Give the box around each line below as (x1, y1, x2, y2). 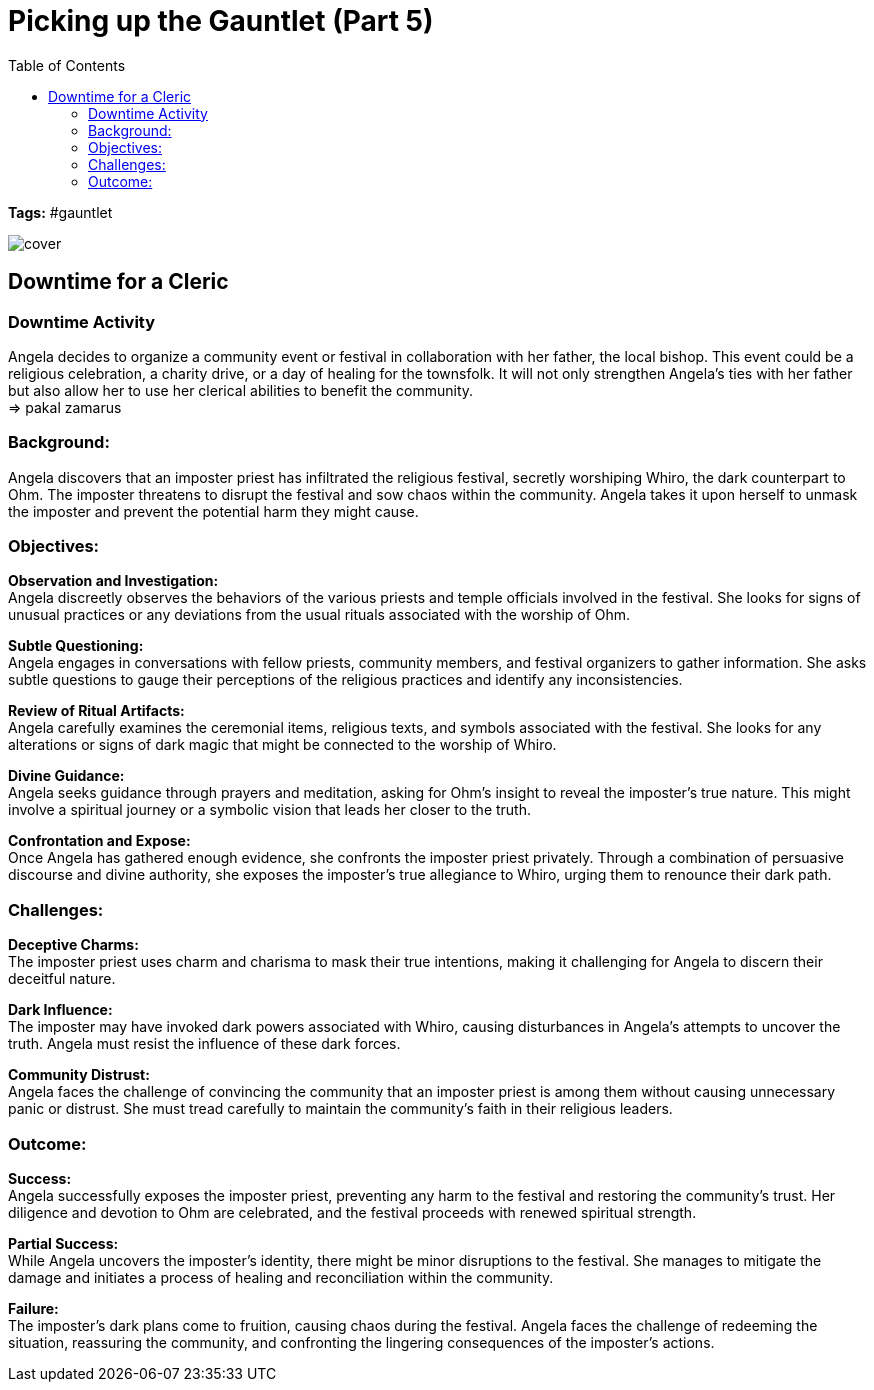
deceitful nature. (8, 970, 116, 988)
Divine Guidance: (8, 767, 125, 785)
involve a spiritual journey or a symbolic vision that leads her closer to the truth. (8, 801, 531, 819)
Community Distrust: (8, 1066, 150, 1084)
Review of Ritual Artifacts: (8, 702, 185, 720)
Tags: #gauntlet (8, 203, 113, 221)
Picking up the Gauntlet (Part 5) (8, 4, 434, 38)
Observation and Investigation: (8, 572, 219, 590)
